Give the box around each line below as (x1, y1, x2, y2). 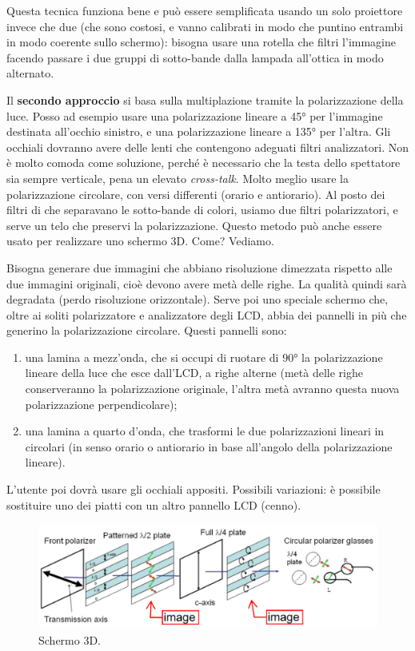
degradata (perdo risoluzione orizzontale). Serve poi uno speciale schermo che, (6, 291, 389, 308)
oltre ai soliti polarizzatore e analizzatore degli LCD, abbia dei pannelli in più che (6, 306, 407, 323)
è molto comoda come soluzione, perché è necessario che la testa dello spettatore (6, 154, 401, 171)
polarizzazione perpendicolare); (25, 395, 178, 412)
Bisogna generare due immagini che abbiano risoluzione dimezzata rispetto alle (6, 259, 393, 276)
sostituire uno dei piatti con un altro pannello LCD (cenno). (6, 496, 301, 513)
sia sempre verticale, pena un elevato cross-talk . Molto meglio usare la (6, 169, 349, 186)
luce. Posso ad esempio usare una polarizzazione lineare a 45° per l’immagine (6, 107, 383, 124)
